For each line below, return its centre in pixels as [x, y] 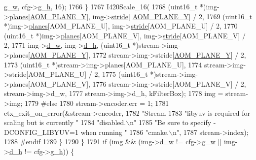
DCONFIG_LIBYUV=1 [41, 132]
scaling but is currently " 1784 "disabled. [65, 122]
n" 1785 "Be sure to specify [171, 122]
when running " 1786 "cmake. [125, 132]
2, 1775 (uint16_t [121, 74]
